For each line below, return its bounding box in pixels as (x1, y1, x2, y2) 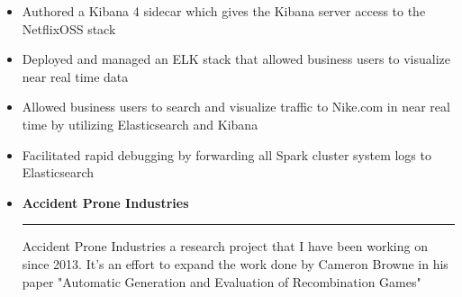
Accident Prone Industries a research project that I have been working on (22, 237, 428, 256)
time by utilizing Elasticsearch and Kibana (22, 114, 258, 133)
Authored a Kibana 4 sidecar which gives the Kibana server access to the (22, 2, 426, 20)
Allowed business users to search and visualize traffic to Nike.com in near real (22, 97, 450, 116)
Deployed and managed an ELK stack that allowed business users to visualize (22, 49, 450, 68)
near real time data (22, 67, 129, 85)
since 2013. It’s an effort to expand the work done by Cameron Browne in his (22, 254, 448, 273)
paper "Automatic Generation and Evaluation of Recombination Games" (22, 272, 421, 291)
